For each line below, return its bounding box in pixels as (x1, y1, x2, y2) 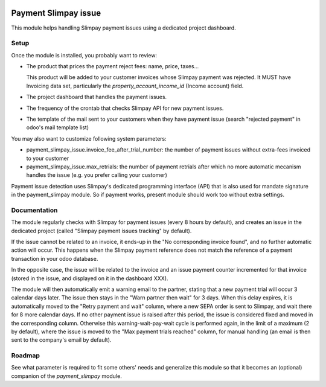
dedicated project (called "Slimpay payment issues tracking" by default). (11, 227, 192, 234)
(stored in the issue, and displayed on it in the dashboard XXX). (11, 275, 168, 282)
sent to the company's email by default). (11, 336, 112, 344)
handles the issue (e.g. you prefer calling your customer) (26, 171, 167, 179)
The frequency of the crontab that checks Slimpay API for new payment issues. (26, 104, 224, 112)
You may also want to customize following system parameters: (11, 135, 167, 142)
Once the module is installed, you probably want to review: (11, 51, 157, 59)
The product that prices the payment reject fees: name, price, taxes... (26, 63, 199, 70)
